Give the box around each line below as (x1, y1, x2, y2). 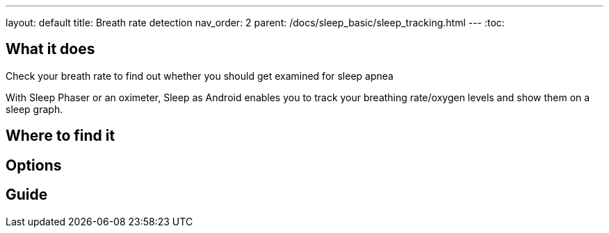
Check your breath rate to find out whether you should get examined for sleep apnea (6, 69, 393, 82)
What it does (6, 40, 95, 58)
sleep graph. (6, 103, 63, 115)
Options (6, 156, 62, 174)
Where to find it (6, 127, 115, 145)
